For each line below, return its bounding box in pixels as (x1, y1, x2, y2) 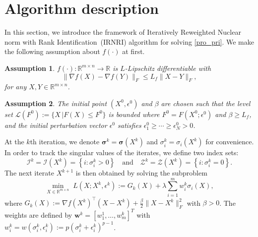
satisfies (118, 119, 141, 130)
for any (4, 81, 27, 92)
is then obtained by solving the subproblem (75, 168, 207, 178)
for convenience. (205, 136, 254, 147)
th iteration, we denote (30, 136, 100, 147)
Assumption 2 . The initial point (4, 98, 107, 108)
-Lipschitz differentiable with (125, 62, 211, 73)
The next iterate (4, 168, 54, 178)
